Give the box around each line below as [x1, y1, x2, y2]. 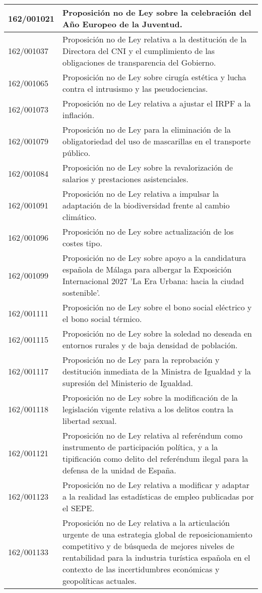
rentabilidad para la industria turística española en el [62, 552, 250, 563]
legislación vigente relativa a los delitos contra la [62, 403, 234, 415]
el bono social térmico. [62, 313, 142, 325]
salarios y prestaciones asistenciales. [62, 173, 189, 185]
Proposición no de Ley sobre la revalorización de [62, 161, 233, 173]
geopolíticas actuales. [62, 575, 137, 586]
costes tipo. [62, 237, 102, 249]
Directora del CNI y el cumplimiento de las [62, 45, 215, 57]
